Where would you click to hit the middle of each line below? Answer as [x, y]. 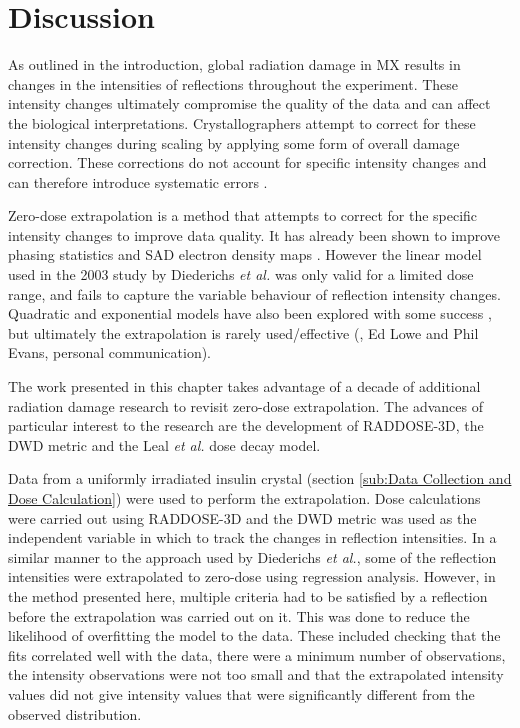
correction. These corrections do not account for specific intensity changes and [247, 162]
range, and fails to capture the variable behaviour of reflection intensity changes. [254, 293]
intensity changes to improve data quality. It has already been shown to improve [254, 234]
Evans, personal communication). [110, 352]
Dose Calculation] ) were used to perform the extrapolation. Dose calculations [244, 498]
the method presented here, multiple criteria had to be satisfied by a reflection [248, 595]
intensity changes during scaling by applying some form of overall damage [234, 142]
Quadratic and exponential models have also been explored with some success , [250, 313]
